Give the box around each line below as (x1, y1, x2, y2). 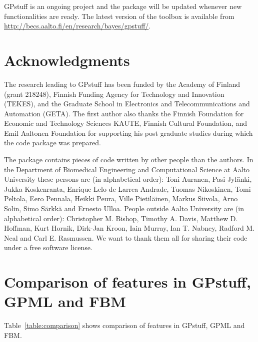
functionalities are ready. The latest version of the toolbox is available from (4, 10, 234, 21)
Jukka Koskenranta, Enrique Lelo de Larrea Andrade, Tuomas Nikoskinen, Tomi (4, 183, 251, 194)
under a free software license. (4, 242, 92, 253)
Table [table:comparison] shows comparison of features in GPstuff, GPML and (4, 320, 245, 331)
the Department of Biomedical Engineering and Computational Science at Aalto (4, 164, 250, 174)
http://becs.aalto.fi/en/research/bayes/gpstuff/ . (4, 20, 151, 31)
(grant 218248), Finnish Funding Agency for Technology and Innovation (4, 88, 224, 99)
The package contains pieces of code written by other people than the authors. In (4, 154, 253, 165)
